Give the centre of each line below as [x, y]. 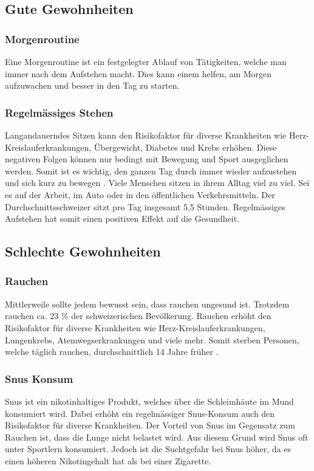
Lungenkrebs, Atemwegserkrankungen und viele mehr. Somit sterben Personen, [152, 339]
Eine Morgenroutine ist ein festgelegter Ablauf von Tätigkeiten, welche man [146, 61]
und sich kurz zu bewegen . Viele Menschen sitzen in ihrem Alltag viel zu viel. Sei [157, 183]
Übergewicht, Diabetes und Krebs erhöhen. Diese [185, 147]
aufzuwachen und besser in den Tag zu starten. [92, 85]
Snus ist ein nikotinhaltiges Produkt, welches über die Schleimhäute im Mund [149, 401]
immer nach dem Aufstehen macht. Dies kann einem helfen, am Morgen [138, 73]
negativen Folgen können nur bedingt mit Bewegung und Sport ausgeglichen [147, 159]
